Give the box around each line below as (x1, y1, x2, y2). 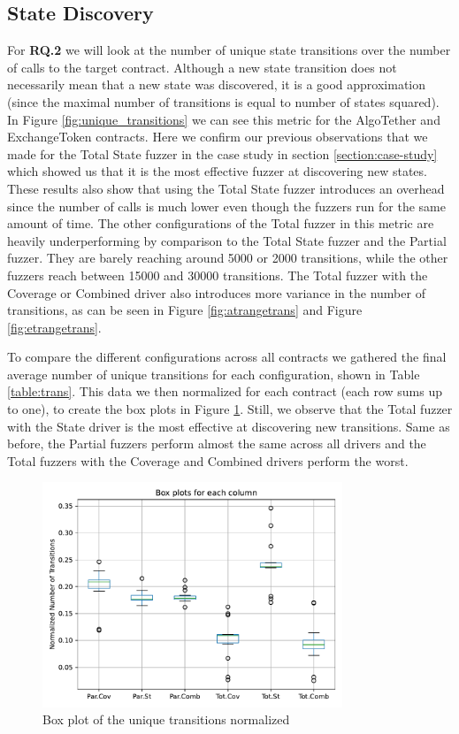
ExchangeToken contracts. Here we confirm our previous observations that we (7, 127, 428, 146)
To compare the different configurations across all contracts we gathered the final (7, 348, 447, 366)
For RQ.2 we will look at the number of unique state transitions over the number (7, 41, 451, 59)
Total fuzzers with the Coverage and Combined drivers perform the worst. (7, 451, 409, 470)
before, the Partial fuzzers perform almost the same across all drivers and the (7, 434, 426, 453)
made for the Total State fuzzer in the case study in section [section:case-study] (7, 144, 438, 163)
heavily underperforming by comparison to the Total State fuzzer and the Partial (7, 231, 447, 249)
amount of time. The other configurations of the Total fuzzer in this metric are (7, 214, 434, 233)
